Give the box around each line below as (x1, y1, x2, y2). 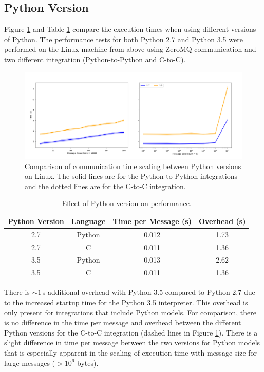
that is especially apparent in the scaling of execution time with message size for (4, 347, 257, 358)
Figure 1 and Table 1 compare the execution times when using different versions (4, 24, 256, 34)
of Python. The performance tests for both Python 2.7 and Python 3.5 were (4, 33, 243, 44)
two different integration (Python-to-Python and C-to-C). (4, 53, 186, 64)
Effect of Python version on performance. (62, 198, 192, 209)
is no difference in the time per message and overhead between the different (4, 317, 241, 328)
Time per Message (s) (112, 215, 192, 226)
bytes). (77, 357, 99, 368)
